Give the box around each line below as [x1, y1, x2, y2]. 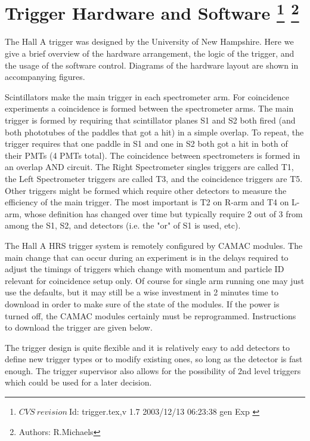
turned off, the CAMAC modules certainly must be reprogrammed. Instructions [5, 309, 296, 322]
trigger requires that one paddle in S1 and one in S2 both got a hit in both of [5, 137, 288, 150]
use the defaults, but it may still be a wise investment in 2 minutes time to [5, 286, 278, 298]
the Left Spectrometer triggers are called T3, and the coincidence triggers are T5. [5, 172, 303, 184]
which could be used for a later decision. [5, 376, 152, 388]
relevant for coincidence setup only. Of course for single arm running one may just [5, 274, 305, 286]
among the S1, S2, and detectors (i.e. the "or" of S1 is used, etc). [5, 219, 241, 232]
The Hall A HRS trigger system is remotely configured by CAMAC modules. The [5, 239, 303, 251]
